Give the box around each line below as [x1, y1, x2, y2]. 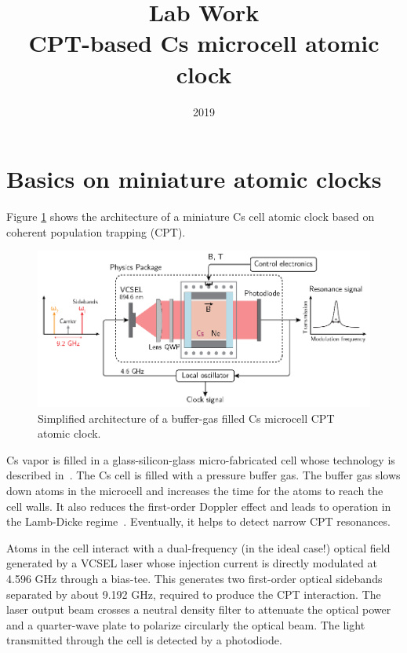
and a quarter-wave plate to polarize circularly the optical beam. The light [6, 616, 365, 633]
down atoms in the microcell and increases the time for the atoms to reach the [6, 482, 383, 498]
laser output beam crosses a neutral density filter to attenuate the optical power [6, 601, 391, 618]
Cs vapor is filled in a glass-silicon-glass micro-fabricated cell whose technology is [6, 451, 395, 468]
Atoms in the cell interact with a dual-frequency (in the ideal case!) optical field [6, 539, 391, 556]
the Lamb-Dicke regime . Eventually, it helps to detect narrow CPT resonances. [6, 513, 391, 530]
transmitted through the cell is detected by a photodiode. [6, 632, 282, 648]
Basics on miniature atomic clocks [6, 163, 382, 195]
